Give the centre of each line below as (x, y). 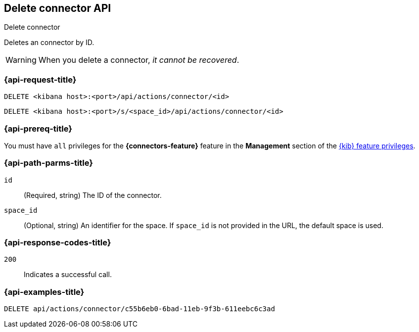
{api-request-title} (40, 79)
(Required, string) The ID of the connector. (93, 195)
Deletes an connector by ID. (49, 43)
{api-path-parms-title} (48, 163)
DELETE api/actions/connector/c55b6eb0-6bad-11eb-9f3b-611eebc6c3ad (140, 309)
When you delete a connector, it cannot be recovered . (139, 60)
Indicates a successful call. (68, 275)
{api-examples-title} (44, 292)
